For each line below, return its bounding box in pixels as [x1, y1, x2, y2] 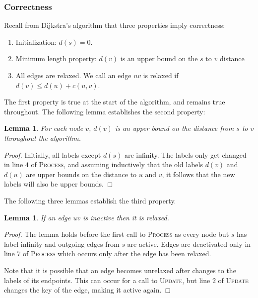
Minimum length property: [15, 53, 97, 64]
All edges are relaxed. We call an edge [15, 70, 131, 80]
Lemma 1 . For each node [4, 123, 83, 133]
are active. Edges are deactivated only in [127, 238, 251, 249]
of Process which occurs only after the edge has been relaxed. [23, 248, 211, 259]
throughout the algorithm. [4, 132, 81, 143]
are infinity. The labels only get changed [124, 149, 247, 160]
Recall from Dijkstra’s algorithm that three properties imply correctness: [4, 20, 225, 30]
